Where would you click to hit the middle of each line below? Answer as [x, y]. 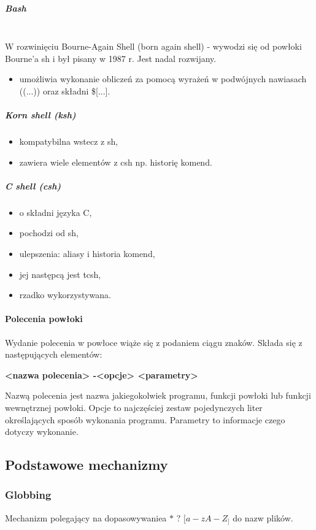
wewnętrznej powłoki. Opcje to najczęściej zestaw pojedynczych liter [134, 407]
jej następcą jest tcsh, [60, 274]
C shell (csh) [33, 186]
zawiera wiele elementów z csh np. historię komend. [116, 162]
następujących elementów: [54, 354]
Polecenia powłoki [44, 319]
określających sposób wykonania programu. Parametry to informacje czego [145, 419]
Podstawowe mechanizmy [87, 465]
